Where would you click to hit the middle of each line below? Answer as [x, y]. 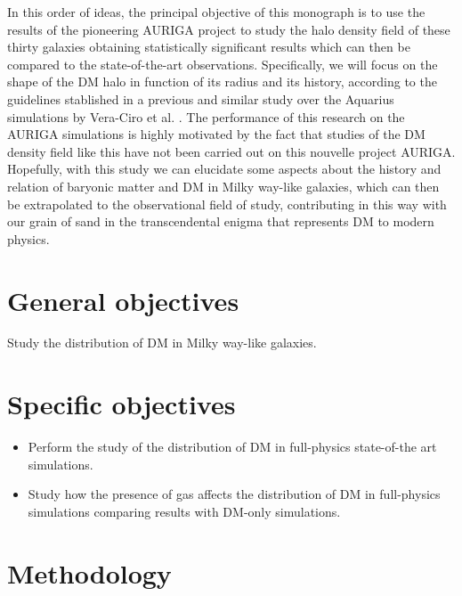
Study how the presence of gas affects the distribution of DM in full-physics [234, 494]
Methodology [89, 572]
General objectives [123, 300]
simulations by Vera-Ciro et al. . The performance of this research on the [206, 116]
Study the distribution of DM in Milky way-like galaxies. [162, 343]
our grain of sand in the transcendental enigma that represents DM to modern [221, 221]
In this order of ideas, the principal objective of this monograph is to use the [216, 12]
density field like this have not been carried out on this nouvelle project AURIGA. [231, 151]
